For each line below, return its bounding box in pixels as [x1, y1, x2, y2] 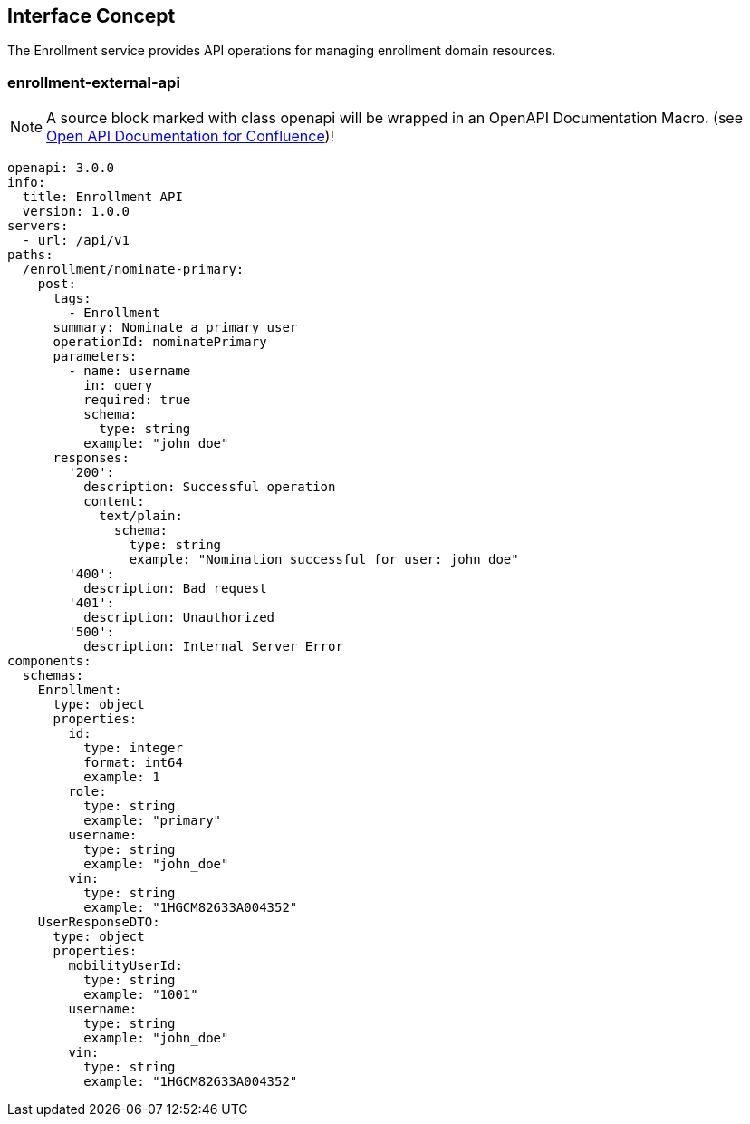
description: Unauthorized [83, 610, 275, 625]
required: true [83, 392, 191, 408]
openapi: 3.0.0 [7, 160, 115, 176]
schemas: [22, 668, 84, 683]
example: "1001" [83, 987, 198, 1003]
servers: [7, 218, 69, 234]
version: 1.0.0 [22, 204, 130, 219]
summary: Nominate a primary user [53, 320, 298, 335]
